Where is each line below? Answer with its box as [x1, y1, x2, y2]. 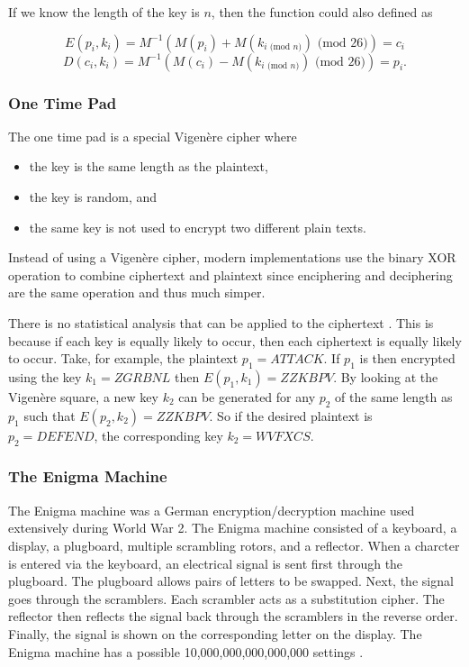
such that [23, 406, 76, 425]
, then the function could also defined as [211, 3, 433, 21]
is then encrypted [359, 349, 455, 368]
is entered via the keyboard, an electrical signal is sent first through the [8, 553, 403, 572]
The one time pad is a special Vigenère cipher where [8, 126, 297, 145]
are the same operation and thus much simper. [8, 283, 266, 302]
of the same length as [335, 387, 453, 406]
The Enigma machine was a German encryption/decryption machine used [8, 500, 415, 519]
